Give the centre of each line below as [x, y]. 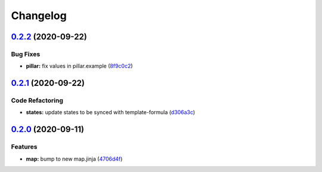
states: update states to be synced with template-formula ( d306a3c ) [111, 112]
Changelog [39, 16]
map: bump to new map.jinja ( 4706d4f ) [74, 159]
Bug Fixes [26, 54]
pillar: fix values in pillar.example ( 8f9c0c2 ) [80, 66]
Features [24, 147]
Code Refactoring [37, 100]
